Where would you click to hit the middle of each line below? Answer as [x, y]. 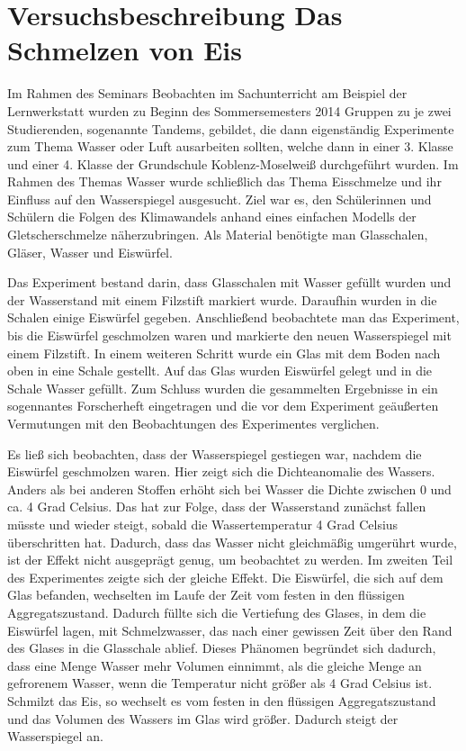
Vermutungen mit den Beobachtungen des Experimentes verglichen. [193, 423]
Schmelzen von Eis [125, 50]
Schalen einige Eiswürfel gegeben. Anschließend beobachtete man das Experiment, [233, 317]
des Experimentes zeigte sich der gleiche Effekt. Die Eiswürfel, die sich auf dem [225, 577]
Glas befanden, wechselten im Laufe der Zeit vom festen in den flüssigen [206, 595]
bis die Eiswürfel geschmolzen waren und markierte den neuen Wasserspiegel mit [229, 335]
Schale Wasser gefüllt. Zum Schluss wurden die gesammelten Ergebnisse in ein [223, 388]
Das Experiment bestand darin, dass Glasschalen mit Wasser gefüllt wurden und [229, 282]
